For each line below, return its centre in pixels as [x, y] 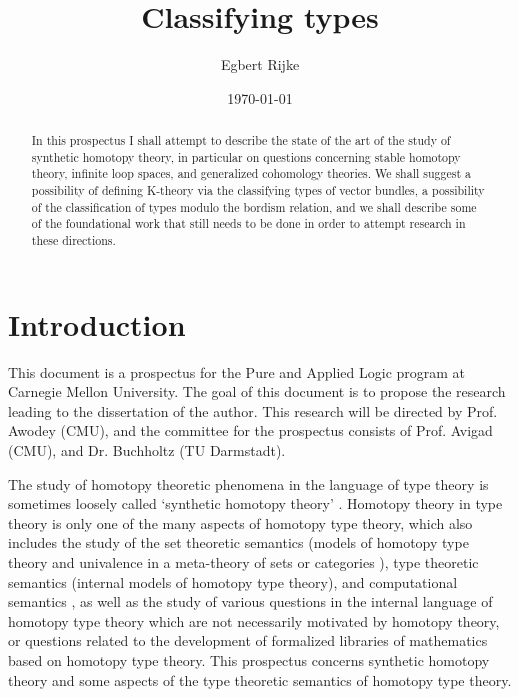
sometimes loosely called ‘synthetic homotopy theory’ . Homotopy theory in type [255, 503]
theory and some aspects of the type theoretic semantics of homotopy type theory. [260, 679]
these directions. [73, 240]
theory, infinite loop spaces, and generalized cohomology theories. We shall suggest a [251, 173]
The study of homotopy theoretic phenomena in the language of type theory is [248, 483]
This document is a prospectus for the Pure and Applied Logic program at [237, 371]
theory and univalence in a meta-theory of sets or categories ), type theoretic [243, 561]
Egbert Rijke [260, 64]
